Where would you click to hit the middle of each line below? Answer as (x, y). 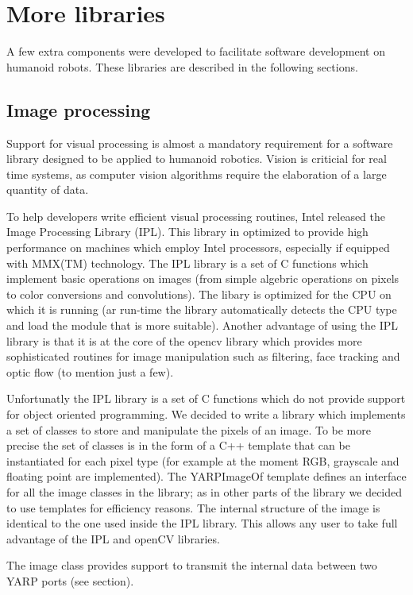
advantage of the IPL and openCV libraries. (113, 538)
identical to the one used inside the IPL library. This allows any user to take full (202, 523)
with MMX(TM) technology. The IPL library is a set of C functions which (187, 263)
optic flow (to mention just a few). (90, 371)
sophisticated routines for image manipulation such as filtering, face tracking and (203, 356)
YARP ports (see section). (70, 580)
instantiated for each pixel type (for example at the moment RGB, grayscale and (203, 460)
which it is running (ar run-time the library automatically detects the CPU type (202, 309)
